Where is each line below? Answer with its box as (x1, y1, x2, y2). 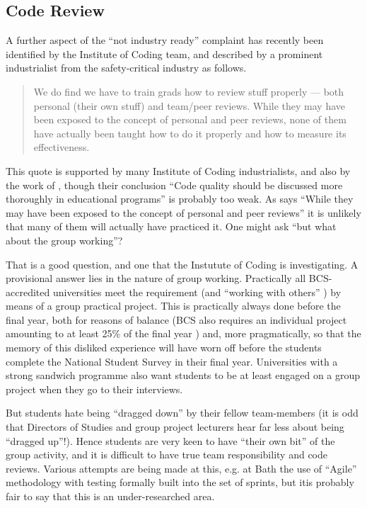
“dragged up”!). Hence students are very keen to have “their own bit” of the (6, 433, 335, 448)
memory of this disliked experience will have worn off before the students (6, 340, 322, 355)
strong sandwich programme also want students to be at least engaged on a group (6, 368, 361, 383)
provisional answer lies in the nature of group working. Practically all (6, 271, 306, 286)
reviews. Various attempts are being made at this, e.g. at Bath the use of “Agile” (6, 461, 357, 475)
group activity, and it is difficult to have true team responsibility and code (6, 447, 327, 462)
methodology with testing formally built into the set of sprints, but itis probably (6, 475, 354, 490)
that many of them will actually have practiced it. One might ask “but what (6, 219, 337, 234)
